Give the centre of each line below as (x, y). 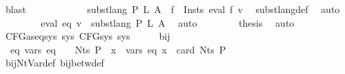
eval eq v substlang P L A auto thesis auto (168, 22)
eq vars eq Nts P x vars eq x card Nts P (118, 49)
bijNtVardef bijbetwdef (55, 63)
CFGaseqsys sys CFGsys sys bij (88, 36)
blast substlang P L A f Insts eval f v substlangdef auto (172, 9)
